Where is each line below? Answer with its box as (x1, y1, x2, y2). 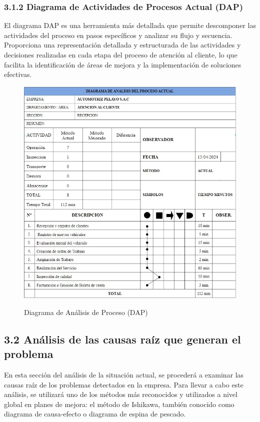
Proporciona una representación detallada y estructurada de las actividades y (4, 39, 241, 50)
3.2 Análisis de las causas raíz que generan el (4, 331, 241, 346)
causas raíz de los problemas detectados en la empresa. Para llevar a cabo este (4, 379, 243, 389)
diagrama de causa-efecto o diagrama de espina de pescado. (4, 408, 186, 419)
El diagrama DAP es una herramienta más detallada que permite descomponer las (4, 20, 256, 30)
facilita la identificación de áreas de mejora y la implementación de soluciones (4, 59, 241, 69)
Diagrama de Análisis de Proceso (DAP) (24, 306, 148, 317)
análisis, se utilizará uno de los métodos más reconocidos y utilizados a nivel (4, 389, 237, 399)
